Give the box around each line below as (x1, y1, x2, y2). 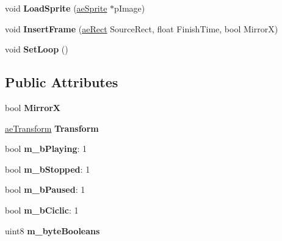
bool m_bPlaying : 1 (5, 142, 87, 155)
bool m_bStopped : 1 (5, 162, 90, 175)
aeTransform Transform (5, 121, 99, 134)
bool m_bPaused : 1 (5, 183, 85, 196)
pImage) (114, 2, 145, 14)
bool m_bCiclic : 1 (5, 203, 79, 216)
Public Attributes (5, 73, 118, 92)
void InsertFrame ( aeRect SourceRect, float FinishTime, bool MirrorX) (5, 22, 278, 35)
